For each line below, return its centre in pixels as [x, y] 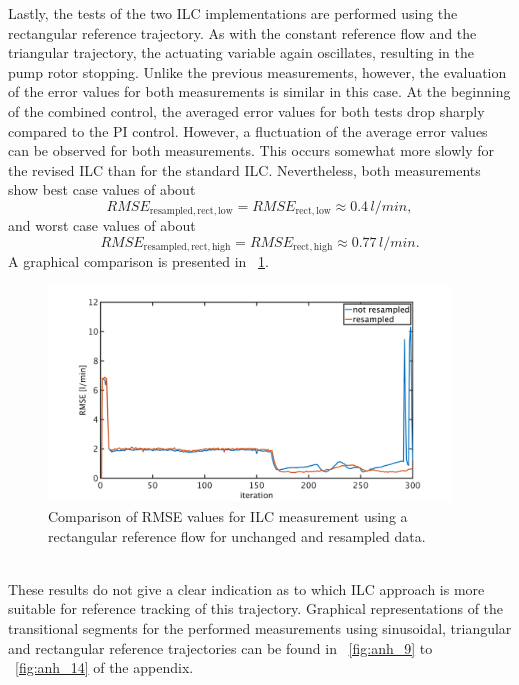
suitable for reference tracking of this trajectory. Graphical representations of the [256, 608]
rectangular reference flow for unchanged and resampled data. [237, 535]
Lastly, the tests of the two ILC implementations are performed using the [233, 13]
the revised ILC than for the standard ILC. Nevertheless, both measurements [244, 169]
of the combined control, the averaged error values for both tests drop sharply [246, 110]
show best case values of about [102, 189]
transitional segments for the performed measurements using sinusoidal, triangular [260, 627]
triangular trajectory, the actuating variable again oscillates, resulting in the [241, 52]
